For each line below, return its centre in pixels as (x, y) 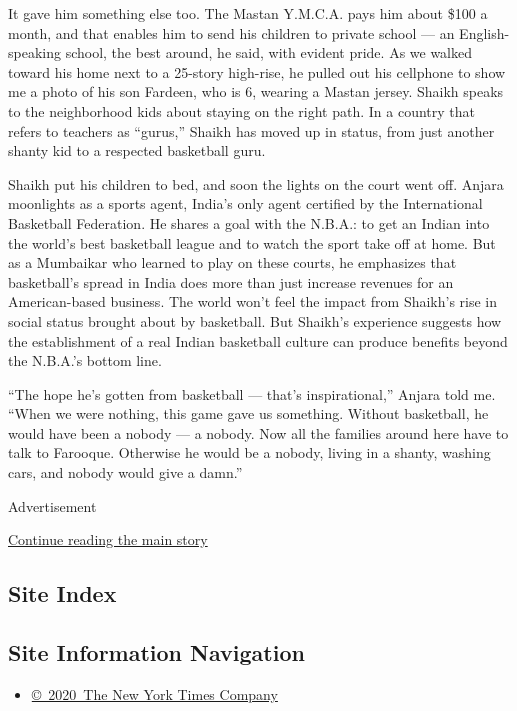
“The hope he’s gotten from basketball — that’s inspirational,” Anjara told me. (252, 393)
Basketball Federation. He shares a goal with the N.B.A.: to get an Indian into (249, 222)
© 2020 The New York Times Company (154, 693)
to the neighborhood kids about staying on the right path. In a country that (242, 110)
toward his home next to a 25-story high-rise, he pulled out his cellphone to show (257, 71)
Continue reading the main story (108, 539)
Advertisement (52, 505)
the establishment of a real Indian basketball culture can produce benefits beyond (258, 340)
